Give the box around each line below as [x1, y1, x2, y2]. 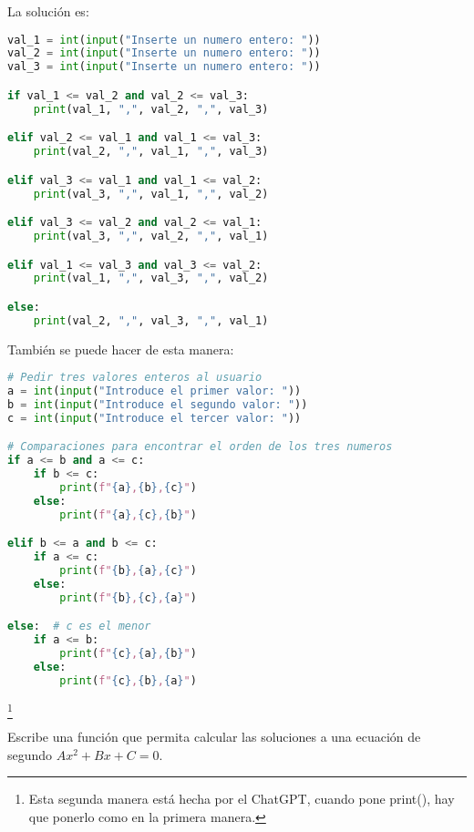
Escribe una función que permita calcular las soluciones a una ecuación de [7, 727, 421, 746]
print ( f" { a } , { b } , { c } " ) [59, 481, 197, 495]
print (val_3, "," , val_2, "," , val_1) [33, 229, 269, 242]
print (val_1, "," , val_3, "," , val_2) [33, 272, 269, 285]
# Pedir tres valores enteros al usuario [7, 371, 263, 385]
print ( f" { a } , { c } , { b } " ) [59, 508, 197, 521]
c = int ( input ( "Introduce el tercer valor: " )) [7, 411, 302, 425]
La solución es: [7, 2, 89, 20]
